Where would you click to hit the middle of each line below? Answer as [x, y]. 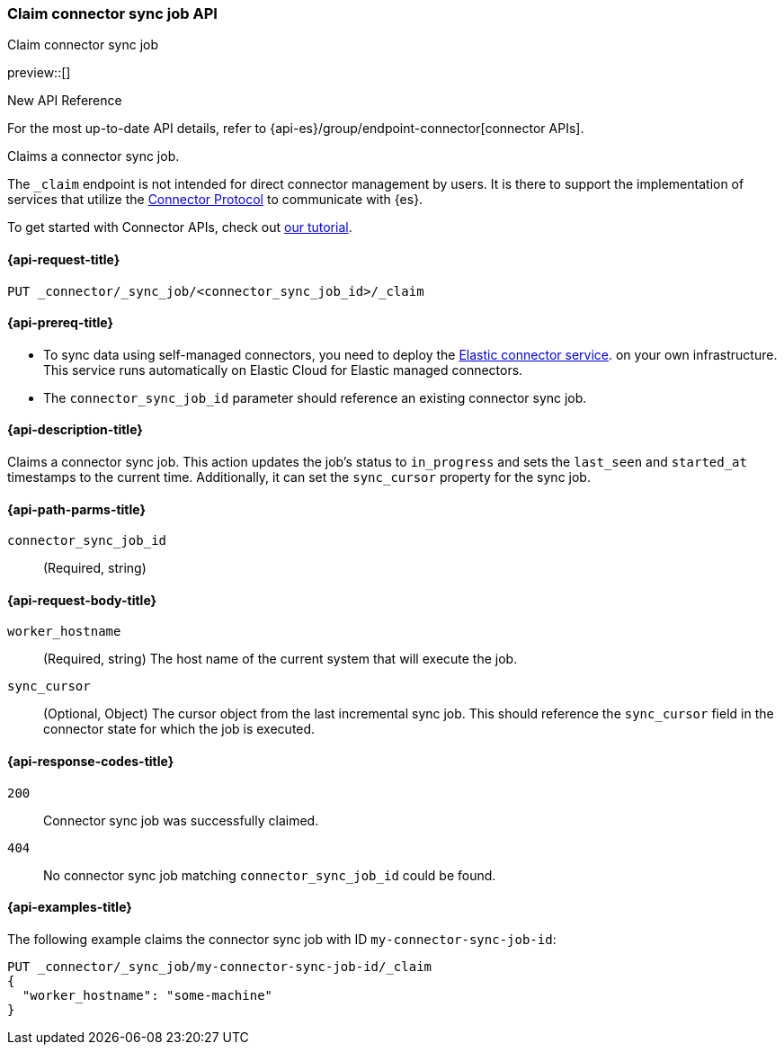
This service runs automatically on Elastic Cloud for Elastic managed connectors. [283, 370]
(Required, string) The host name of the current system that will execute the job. [281, 659]
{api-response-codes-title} [91, 762]
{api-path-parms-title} [77, 509]
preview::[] [39, 73]
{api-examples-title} [70, 907]
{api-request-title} [64, 259]
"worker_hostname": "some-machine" [147, 995]
